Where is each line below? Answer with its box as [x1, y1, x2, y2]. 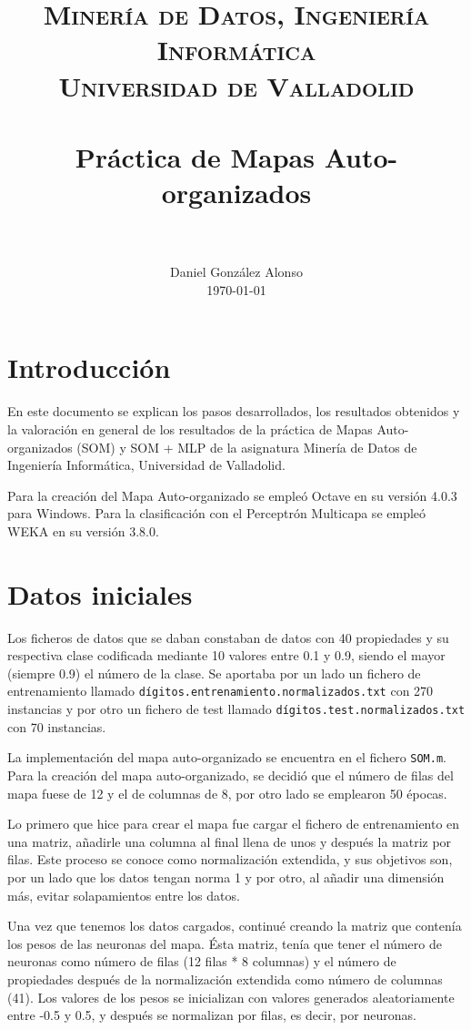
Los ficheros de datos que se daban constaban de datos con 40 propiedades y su [7, 627, 449, 647]
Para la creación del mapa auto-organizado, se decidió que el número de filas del [7, 766, 454, 784]
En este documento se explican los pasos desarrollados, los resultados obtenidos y [7, 402, 460, 421]
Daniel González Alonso [170, 262, 303, 281]
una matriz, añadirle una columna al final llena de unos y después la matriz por [7, 831, 452, 851]
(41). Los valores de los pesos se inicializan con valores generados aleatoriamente [7, 987, 455, 1006]
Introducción [7, 349, 171, 386]
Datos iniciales [7, 575, 193, 612]
